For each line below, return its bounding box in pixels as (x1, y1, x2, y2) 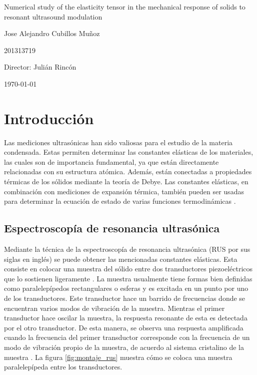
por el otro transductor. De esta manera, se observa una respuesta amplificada (4, 322, 243, 332)
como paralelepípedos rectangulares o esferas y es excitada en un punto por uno (4, 283, 248, 293)
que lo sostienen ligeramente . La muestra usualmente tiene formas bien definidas (4, 273, 252, 283)
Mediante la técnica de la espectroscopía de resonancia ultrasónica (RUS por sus (4, 244, 250, 254)
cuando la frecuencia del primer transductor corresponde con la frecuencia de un (4, 332, 250, 342)
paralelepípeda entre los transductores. (4, 361, 122, 372)
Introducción (4, 108, 94, 128)
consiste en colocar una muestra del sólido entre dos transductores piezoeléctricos (4, 263, 253, 274)
